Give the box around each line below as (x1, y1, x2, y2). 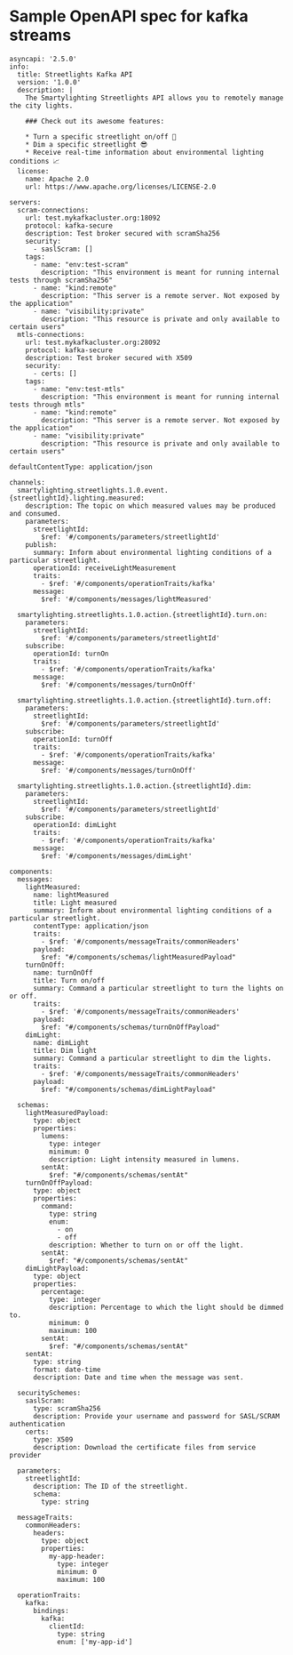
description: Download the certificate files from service (32, 1442, 256, 1451)
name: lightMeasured (32, 890, 109, 899)
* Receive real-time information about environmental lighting (25, 148, 265, 157)
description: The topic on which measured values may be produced (25, 501, 276, 510)
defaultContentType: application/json (9, 462, 153, 471)
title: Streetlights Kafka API (17, 69, 133, 79)
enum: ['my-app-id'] (56, 1637, 133, 1646)
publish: (25, 540, 58, 549)
